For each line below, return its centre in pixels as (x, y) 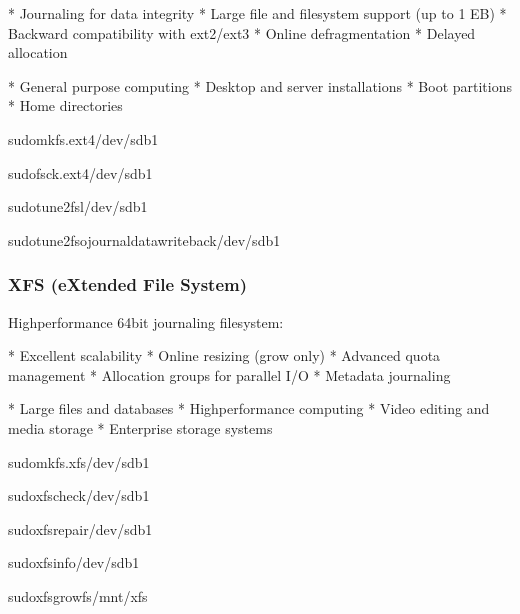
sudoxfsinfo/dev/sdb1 (74, 562)
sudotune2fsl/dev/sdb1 (78, 206)
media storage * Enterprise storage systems (140, 427)
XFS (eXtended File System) (128, 284)
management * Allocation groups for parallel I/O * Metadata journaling (229, 374)
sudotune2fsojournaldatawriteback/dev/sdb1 (144, 239)
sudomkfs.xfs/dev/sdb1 (79, 461)
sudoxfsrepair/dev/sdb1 (80, 528)
